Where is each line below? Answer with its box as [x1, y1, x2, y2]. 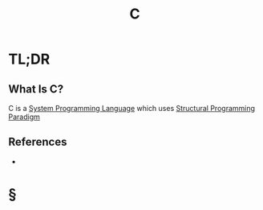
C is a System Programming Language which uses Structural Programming [8, 104, 255, 113]
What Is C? [8, 82, 64, 96]
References [8, 135, 67, 149]
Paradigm [8, 112, 40, 121]
